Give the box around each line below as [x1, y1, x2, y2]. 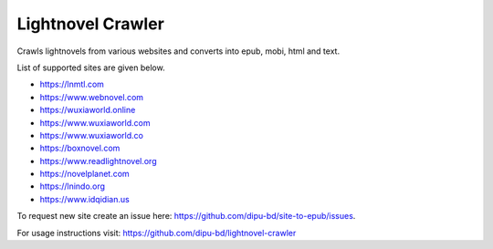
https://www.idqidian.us [39, 193, 130, 204]
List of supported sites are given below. [16, 62, 165, 73]
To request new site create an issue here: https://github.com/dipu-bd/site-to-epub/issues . [16, 211, 356, 222]
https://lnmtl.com [39, 78, 105, 90]
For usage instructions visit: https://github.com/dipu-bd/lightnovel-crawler [16, 227, 297, 238]
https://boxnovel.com [39, 142, 121, 154]
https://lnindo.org [39, 181, 105, 192]
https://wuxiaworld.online [39, 105, 136, 116]
